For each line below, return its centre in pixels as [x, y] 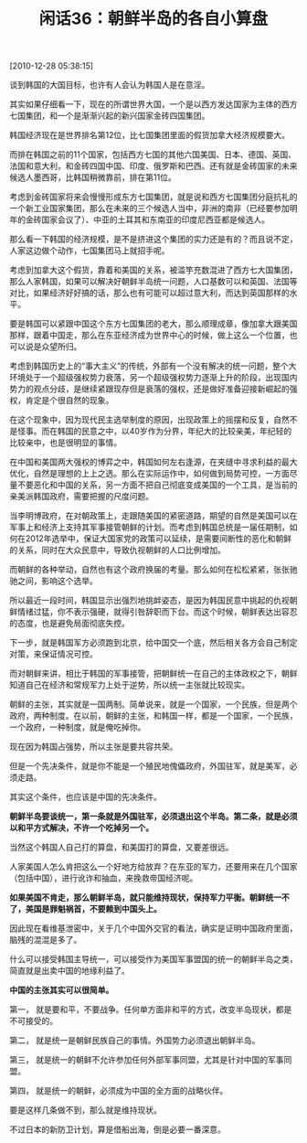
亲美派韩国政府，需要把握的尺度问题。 [81, 497]
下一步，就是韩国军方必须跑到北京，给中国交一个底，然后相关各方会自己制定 [153, 643]
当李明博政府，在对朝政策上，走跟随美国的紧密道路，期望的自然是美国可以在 [153, 516]
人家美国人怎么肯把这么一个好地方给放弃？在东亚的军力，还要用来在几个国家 [153, 867]
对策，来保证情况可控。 [53, 654]
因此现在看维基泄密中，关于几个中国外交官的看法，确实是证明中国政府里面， [153, 928]
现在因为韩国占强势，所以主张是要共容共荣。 [94, 747]
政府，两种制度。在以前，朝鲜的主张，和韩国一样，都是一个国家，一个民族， [153, 716]
